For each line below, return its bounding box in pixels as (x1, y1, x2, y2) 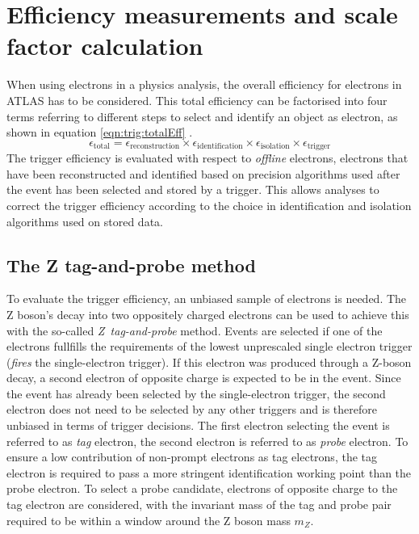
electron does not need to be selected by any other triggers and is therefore (6, 401, 378, 418)
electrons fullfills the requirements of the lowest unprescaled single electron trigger (6, 338, 413, 355)
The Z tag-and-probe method (6, 252, 256, 277)
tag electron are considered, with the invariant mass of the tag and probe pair (6, 496, 392, 513)
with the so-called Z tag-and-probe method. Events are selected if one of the (6, 322, 383, 338)
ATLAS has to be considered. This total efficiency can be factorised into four (6, 91, 388, 108)
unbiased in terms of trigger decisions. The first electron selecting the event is (6, 417, 390, 434)
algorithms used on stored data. (6, 212, 163, 229)
